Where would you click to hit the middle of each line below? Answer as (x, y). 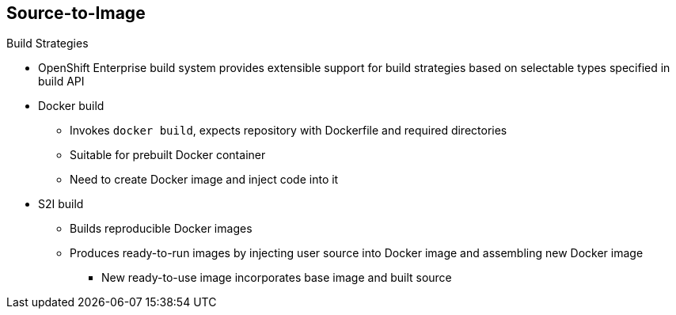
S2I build (61, 204)
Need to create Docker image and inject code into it (204, 180)
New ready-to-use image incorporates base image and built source (277, 278)
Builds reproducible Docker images (161, 229)
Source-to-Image (76, 13)
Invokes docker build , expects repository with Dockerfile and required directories (289, 131)
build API (61, 82)
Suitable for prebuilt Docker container (168, 155)
